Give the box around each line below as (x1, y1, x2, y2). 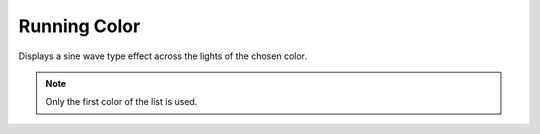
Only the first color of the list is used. (45, 96, 198, 108)
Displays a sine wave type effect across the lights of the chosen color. (18, 50, 307, 62)
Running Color (18, 15, 141, 37)
